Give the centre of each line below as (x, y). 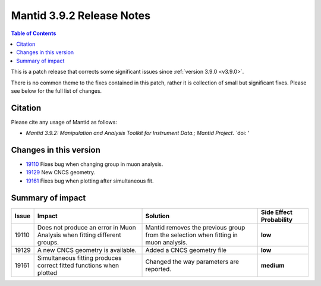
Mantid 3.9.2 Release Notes (81, 15)
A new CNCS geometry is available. (87, 250)
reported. (158, 269)
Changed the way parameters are (192, 262)
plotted (47, 272)
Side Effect (276, 212)
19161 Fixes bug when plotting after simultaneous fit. (90, 181)
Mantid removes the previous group (195, 227)
